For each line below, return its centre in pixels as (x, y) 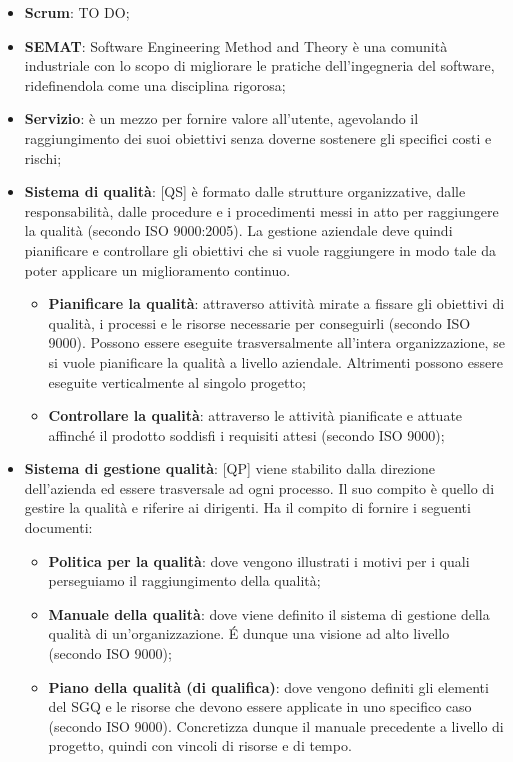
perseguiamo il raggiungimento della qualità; (184, 580)
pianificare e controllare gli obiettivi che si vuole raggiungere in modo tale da (260, 249)
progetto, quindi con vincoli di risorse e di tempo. (200, 745)
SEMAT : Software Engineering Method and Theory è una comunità (236, 45)
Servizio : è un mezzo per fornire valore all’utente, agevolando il (221, 118)
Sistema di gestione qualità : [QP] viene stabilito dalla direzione (229, 468)
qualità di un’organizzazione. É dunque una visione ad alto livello (249, 633)
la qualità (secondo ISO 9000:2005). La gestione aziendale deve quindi (238, 230)
